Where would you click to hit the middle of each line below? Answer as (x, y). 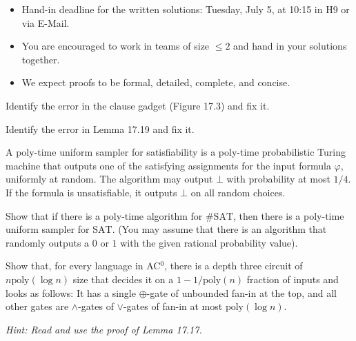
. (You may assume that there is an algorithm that (219, 229)
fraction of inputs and (293, 279)
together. (41, 59)
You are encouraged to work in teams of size (116, 46)
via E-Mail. (46, 22)
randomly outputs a (48, 242)
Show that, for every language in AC (83, 266)
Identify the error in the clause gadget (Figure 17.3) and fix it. (138, 105)
